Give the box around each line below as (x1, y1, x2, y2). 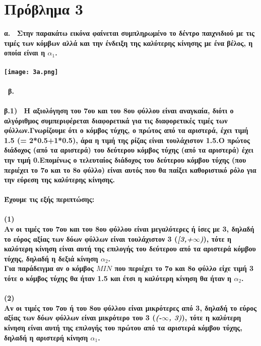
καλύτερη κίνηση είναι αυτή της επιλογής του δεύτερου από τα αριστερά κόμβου (4, 243, 256, 254)
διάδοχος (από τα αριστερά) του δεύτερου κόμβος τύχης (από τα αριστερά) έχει (4, 145, 253, 155)
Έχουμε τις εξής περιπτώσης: (4, 194, 95, 204)
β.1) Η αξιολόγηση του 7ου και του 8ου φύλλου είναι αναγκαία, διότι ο (4, 105, 234, 115)
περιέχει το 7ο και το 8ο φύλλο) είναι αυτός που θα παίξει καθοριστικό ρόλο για (4, 164, 256, 175)
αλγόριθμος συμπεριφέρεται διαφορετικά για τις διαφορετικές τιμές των (4, 115, 228, 125)
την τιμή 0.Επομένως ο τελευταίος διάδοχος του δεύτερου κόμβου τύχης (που (4, 154, 246, 165)
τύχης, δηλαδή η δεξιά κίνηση (4, 253, 98, 263)
